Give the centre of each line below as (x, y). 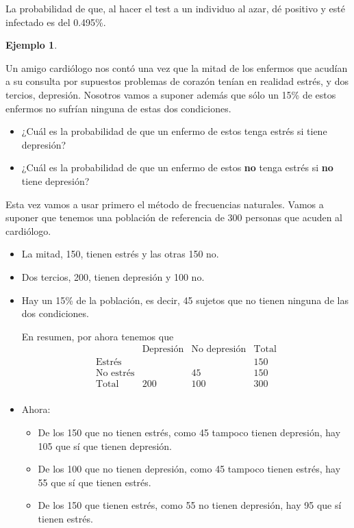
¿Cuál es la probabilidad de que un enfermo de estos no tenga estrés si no (177, 167)
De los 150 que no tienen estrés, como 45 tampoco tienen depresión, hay (189, 432)
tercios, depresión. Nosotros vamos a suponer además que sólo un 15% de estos (171, 94)
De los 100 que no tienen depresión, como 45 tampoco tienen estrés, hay (189, 469)
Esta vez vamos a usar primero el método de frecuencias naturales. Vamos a (165, 204)
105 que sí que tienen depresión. (105, 445)
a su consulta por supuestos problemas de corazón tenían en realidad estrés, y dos (177, 81)
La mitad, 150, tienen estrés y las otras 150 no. (120, 254)
